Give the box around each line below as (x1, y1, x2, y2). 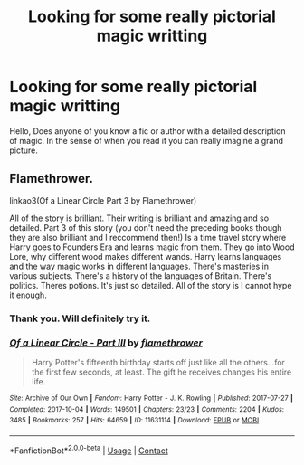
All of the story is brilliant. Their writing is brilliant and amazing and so (9, 213, 270, 223)
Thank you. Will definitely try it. (9, 312, 151, 325)
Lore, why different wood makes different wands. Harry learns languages (9, 251, 282, 261)
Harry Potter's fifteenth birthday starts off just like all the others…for (31, 356, 285, 367)
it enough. (9, 289, 47, 300)
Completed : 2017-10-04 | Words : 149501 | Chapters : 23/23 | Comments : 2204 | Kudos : (9, 404, 285, 413)
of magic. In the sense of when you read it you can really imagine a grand (9, 135, 283, 146)
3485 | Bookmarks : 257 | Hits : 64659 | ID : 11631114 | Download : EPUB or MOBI (9, 416, 260, 425)
